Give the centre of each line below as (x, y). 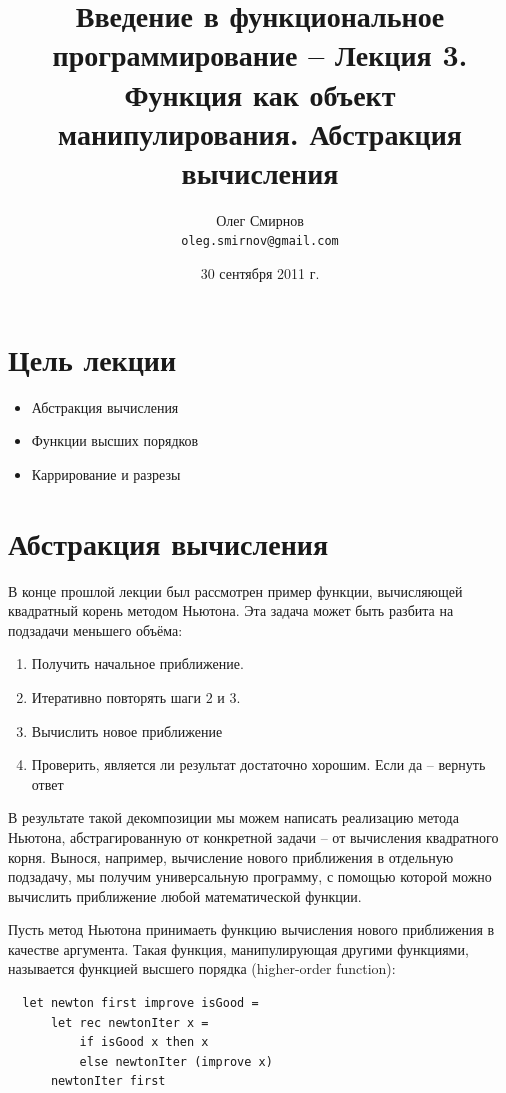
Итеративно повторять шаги (116, 696)
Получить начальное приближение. (137, 663)
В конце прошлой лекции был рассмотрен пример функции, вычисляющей (235, 590)
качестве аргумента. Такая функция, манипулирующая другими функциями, (238, 948)
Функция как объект (260, 93)
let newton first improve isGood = (140, 1003)
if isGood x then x (144, 1042)
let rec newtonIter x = (129, 1022)
